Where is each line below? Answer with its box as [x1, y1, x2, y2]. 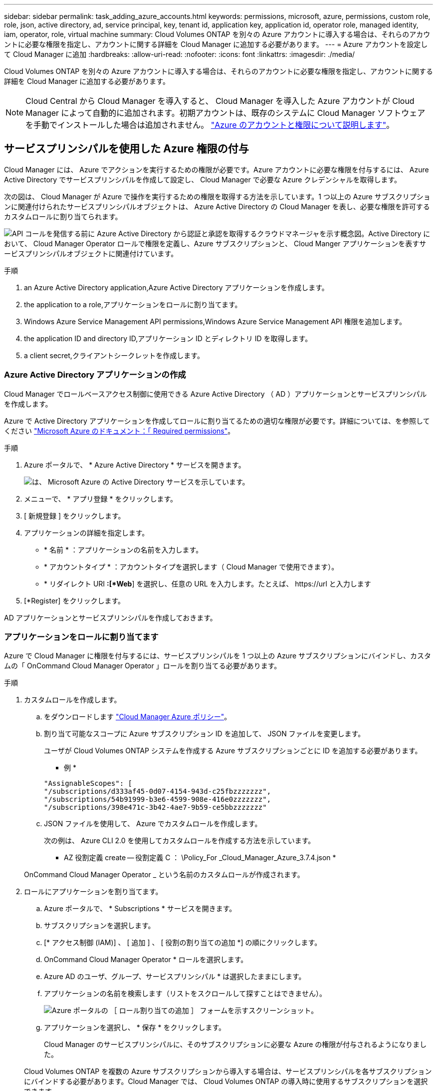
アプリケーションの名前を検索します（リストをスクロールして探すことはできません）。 [44, 989, 326, 998]
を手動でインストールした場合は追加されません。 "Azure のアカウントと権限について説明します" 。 [25, 120, 395, 130]
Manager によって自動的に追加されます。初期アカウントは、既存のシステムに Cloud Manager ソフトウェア [25, 108, 426, 118]
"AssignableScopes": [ [44, 779, 133, 788]
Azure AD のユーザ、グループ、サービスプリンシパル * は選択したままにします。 [44, 972, 306, 981]
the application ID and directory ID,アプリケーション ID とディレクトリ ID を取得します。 [24, 334, 312, 343]
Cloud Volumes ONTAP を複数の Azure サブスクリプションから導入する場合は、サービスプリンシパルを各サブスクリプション [24, 1067, 432, 1076]
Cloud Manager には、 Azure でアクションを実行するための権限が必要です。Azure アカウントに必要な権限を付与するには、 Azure [4, 165, 429, 174]
